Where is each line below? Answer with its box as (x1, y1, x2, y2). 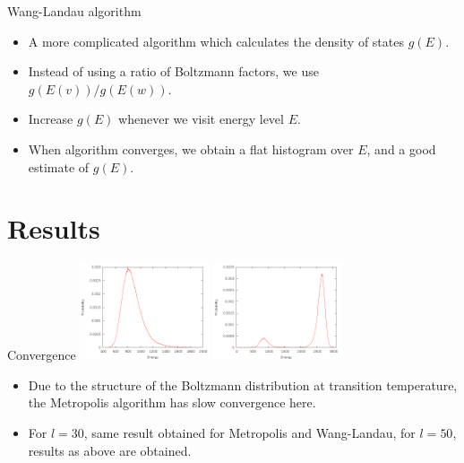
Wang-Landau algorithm (7, 2, 142, 20)
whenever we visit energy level (118, 109, 284, 128)
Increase (28, 109, 73, 128)
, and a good (366, 139, 436, 158)
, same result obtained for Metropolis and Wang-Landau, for (83, 424, 416, 442)
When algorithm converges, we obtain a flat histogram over (28, 139, 354, 158)
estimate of (28, 157, 90, 176)
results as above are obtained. (28, 441, 192, 459)
